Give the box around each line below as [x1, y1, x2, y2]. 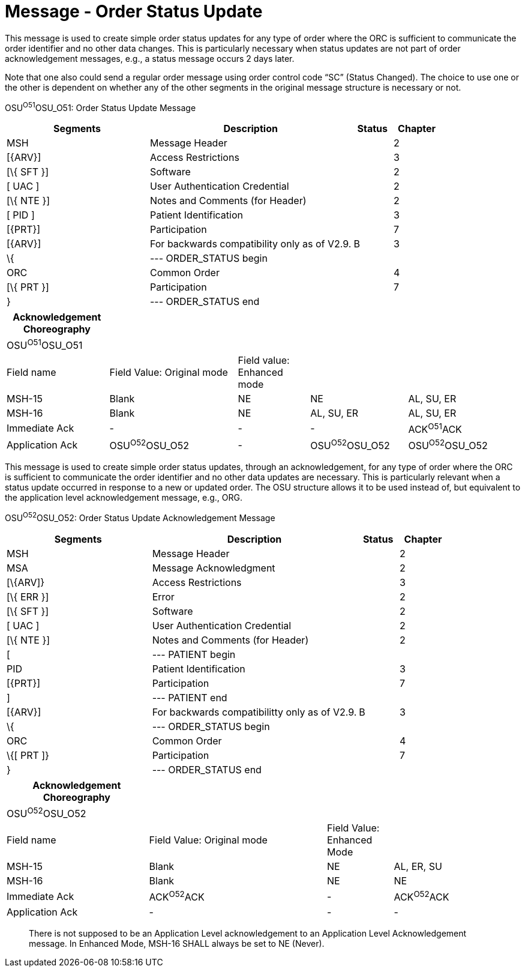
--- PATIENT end [152, 692, 227, 704]
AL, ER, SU [394, 860, 442, 873]
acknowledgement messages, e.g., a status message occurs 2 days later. [5, 53, 295, 64]
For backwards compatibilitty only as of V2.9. [152, 706, 357, 719]
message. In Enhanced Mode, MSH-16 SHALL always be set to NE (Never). [29, 938, 325, 949]
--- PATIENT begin [152, 648, 236, 661]
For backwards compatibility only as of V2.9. [149, 238, 352, 250]
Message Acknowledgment [152, 562, 275, 575]
